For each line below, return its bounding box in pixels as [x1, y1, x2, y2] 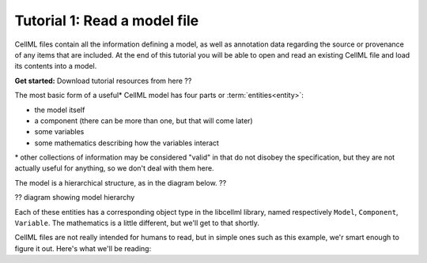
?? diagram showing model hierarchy [14, 193, 135, 202]
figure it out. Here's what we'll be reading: [14, 243, 152, 253]
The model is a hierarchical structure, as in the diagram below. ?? [14, 178, 227, 187]
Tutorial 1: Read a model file [14, 12, 199, 29]
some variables [34, 127, 85, 137]
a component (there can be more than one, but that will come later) [34, 115, 253, 126]
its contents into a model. [14, 62, 97, 71]
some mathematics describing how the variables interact [34, 138, 219, 148]
